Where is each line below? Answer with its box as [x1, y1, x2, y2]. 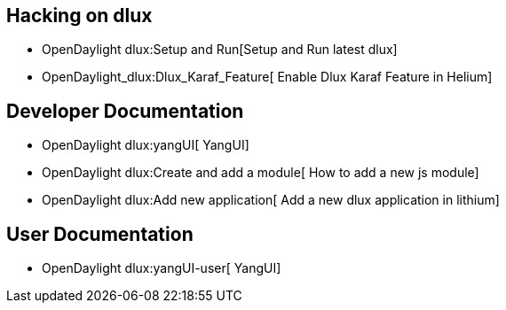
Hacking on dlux [6, 4, 153, 27]
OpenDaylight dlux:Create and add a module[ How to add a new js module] [42, 165, 479, 181]
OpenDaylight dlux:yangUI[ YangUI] [42, 137, 249, 153]
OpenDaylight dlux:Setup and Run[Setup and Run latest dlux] [42, 42, 398, 58]
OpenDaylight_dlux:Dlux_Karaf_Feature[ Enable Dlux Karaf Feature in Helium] [42, 69, 493, 85]
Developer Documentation [6, 99, 244, 122]
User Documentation [6, 222, 194, 245]
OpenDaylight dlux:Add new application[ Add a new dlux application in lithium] [42, 192, 500, 208]
